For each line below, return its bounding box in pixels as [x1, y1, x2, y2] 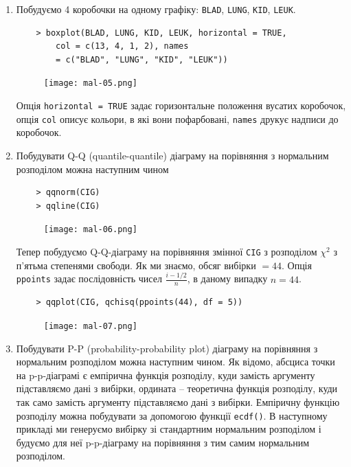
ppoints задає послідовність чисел [16, 271, 162, 286]
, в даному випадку [187, 271, 268, 286]
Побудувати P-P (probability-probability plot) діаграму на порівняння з [16, 341, 318, 355]
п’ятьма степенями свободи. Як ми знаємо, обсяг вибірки [16, 258, 256, 272]
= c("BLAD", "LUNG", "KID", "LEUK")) [56, 54, 228, 65]
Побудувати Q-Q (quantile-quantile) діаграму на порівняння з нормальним [16, 148, 329, 162]
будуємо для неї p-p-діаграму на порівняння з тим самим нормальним [16, 435, 309, 449]
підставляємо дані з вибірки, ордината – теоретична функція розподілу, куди [16, 381, 338, 396]
